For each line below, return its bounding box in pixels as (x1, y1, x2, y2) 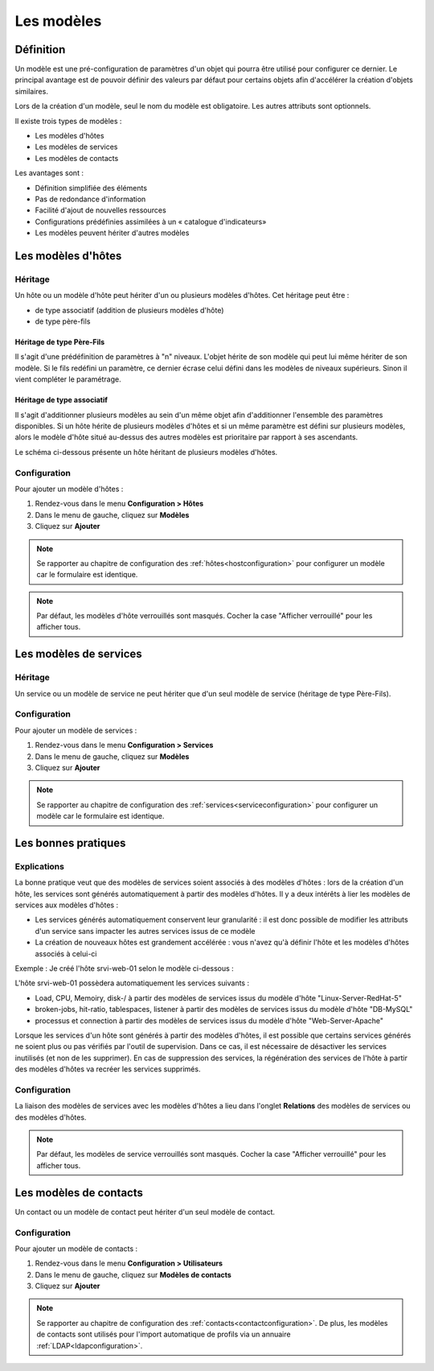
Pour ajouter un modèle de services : (14, 725, 137, 735)
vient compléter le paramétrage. (14, 374, 121, 384)
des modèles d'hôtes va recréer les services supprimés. (14, 1064, 201, 1074)
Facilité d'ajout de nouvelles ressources (35, 205, 166, 215)
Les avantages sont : (14, 168, 84, 178)
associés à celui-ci (35, 948, 97, 958)
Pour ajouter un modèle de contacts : (14, 1244, 138, 1253)
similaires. (14, 86, 48, 96)
